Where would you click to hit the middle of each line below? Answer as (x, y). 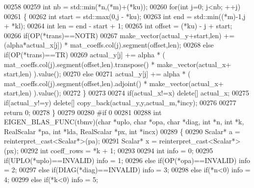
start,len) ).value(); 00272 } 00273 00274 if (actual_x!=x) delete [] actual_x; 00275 (127, 93)
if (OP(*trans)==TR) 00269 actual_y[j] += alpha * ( (85, 54)
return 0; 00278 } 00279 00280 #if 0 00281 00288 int (83, 112)
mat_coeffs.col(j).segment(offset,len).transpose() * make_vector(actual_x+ (118, 64)
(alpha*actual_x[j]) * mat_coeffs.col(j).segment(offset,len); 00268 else (109, 45)
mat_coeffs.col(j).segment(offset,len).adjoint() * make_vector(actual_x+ (114, 83)
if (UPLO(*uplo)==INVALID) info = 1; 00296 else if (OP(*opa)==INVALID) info (127, 160)
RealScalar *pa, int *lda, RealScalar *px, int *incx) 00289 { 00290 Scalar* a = (122, 131)
